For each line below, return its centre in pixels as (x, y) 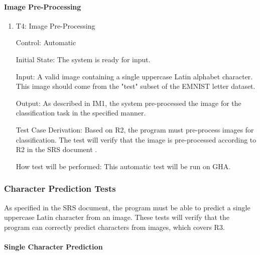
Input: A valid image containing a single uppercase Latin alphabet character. (134, 76)
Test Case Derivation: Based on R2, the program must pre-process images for (135, 129)
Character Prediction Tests (60, 188)
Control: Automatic (46, 42)
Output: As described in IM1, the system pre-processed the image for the (128, 103)
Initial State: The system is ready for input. (83, 59)
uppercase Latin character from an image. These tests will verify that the (117, 217)
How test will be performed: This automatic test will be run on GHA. (123, 166)
